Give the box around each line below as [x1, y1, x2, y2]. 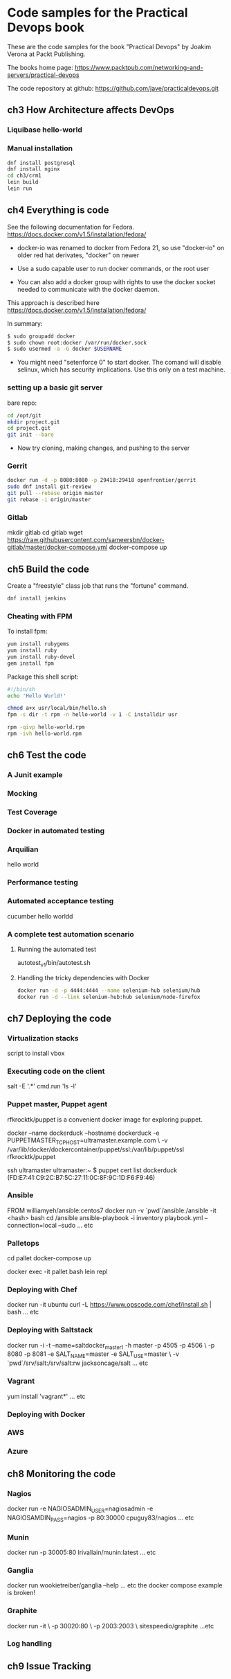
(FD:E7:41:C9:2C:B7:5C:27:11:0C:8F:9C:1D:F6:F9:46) [7, 1173, 156, 1181]
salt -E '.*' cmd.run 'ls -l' [7, 1082, 77, 1090]
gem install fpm [7, 660, 54, 667]
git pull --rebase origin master [7, 490, 104, 497]
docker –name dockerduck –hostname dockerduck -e [7, 1129, 160, 1137]
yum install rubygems [7, 641, 70, 647]
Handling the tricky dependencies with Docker [17, 973, 150, 982]
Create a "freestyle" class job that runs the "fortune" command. [7, 582, 189, 590]
